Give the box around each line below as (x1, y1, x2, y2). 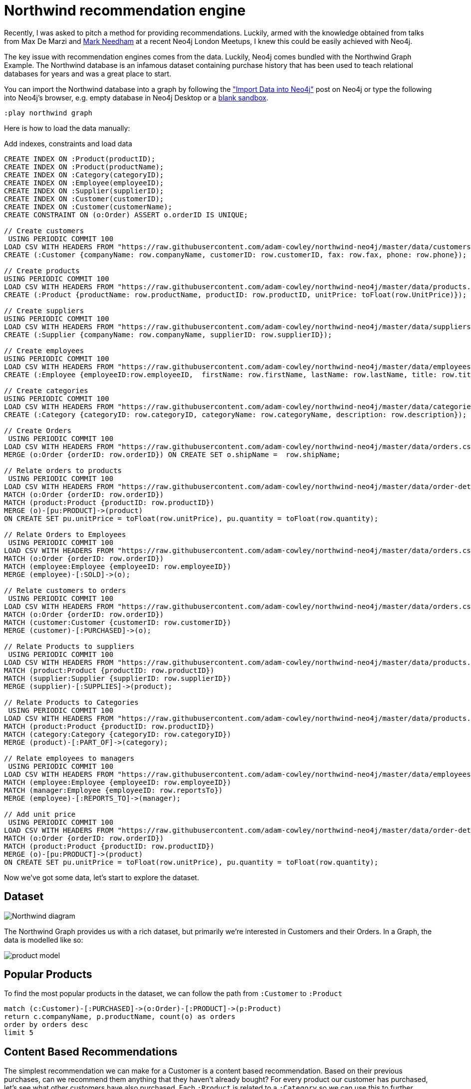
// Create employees (4, 346, 84, 355)
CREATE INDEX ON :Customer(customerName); (4, 202, 173, 211)
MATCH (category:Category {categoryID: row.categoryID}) (4, 730, 232, 738)
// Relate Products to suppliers (4, 642, 135, 650)
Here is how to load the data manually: (4, 123, 130, 132)
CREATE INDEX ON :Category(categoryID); (4, 170, 164, 179)
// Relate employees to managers (4, 754, 135, 762)
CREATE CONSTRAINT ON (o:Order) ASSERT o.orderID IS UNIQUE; (4, 210, 248, 219)
